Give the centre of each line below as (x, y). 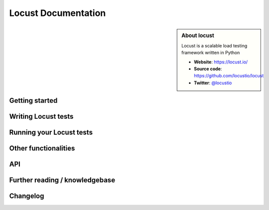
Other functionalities (42, 148)
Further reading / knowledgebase (62, 180)
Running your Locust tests (51, 132)
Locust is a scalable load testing (214, 45)
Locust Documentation (58, 13)
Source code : (208, 69)
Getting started (33, 101)
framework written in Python (211, 53)
